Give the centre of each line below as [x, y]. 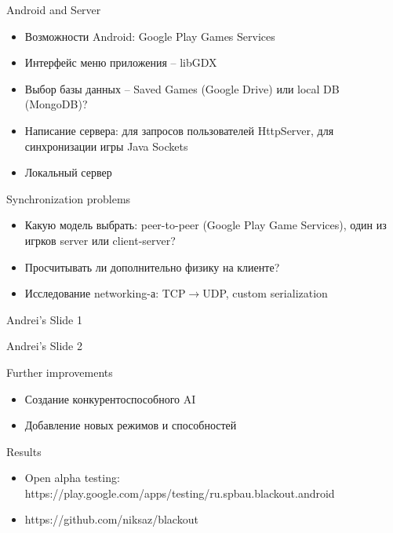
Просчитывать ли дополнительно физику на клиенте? [152, 266]
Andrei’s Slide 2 [44, 346]
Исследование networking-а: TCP [105, 293]
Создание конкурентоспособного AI [110, 398]
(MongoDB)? [56, 104]
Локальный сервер [68, 172]
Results [24, 451]
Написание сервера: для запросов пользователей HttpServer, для [179, 130]
